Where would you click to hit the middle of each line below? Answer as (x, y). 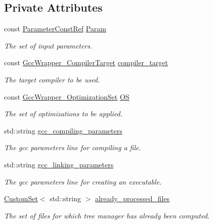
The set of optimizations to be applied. (63, 114)
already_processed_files (132, 198)
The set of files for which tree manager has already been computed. (107, 215)
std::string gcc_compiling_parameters (63, 130)
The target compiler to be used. (52, 79)
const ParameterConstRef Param (55, 29)
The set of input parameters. (48, 45)
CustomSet (21, 198)
